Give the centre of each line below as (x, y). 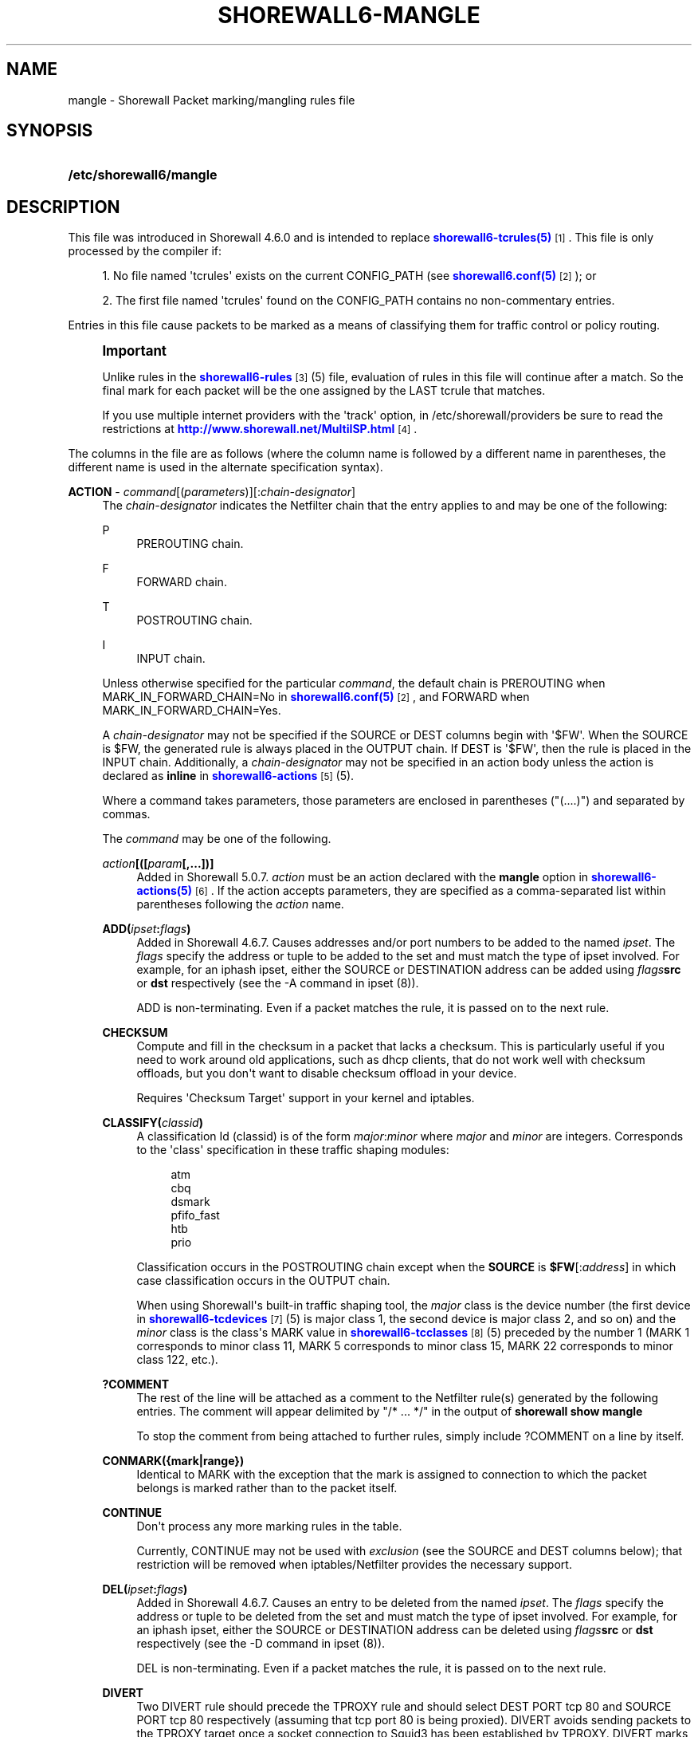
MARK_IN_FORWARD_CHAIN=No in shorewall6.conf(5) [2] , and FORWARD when (316, 697)
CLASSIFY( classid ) (153, 1123)
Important (135, 351)
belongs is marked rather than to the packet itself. (267, 1488)
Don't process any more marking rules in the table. (269, 1526)
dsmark (190, 1202)
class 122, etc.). (177, 1360)
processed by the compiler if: (145, 251)
